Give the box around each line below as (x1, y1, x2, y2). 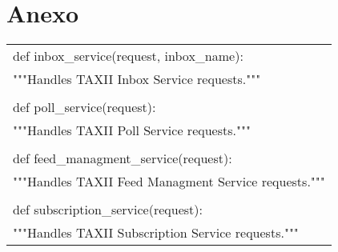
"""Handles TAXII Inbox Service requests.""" (13, 70, 261, 89)
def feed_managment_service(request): (13, 149, 232, 168)
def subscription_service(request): (13, 200, 203, 219)
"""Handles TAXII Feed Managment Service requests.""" (13, 172, 325, 191)
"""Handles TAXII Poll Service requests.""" (13, 121, 251, 140)
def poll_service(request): (13, 98, 156, 117)
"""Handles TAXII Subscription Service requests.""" (13, 223, 299, 242)
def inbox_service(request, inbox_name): (13, 46, 243, 66)
